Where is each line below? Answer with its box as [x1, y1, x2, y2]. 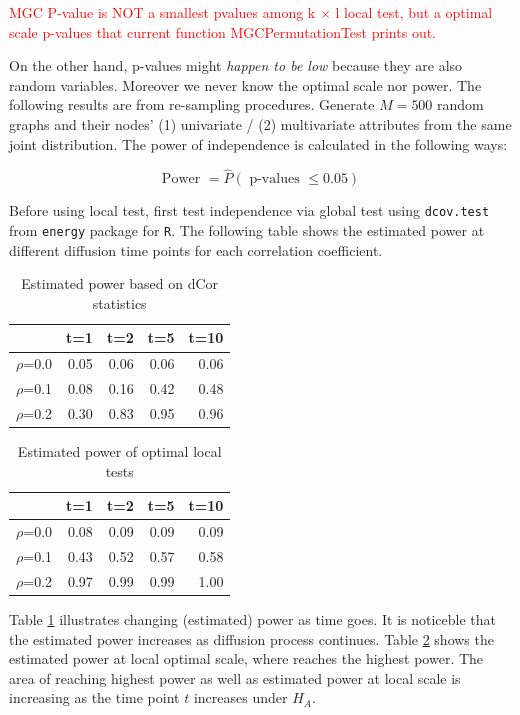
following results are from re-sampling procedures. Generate [9, 94, 375, 115]
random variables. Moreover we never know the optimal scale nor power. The [9, 74, 482, 95]
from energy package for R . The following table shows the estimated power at [9, 220, 485, 241]
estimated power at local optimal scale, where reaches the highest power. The [9, 648, 484, 669]
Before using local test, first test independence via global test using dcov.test [9, 200, 490, 221]
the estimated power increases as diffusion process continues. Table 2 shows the [9, 628, 494, 649]
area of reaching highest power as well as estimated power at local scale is [9, 667, 461, 688]
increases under [193, 687, 288, 708]
